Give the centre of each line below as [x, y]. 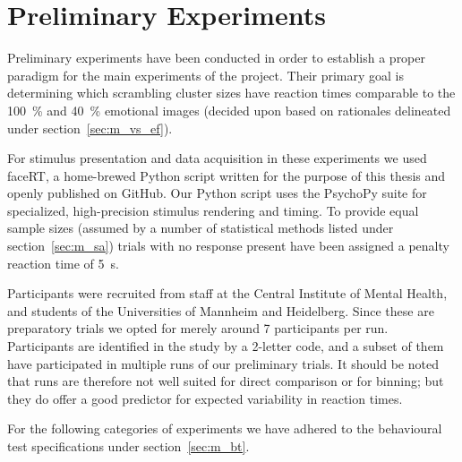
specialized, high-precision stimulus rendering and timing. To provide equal [213, 210]
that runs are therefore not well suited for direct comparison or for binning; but [226, 381]
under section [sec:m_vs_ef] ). [90, 128]
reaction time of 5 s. [63, 263]
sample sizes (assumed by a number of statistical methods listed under [201, 228]
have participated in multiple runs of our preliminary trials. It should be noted [223, 363]
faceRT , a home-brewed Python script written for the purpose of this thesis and [227, 175]
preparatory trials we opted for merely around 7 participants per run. [198, 328]
